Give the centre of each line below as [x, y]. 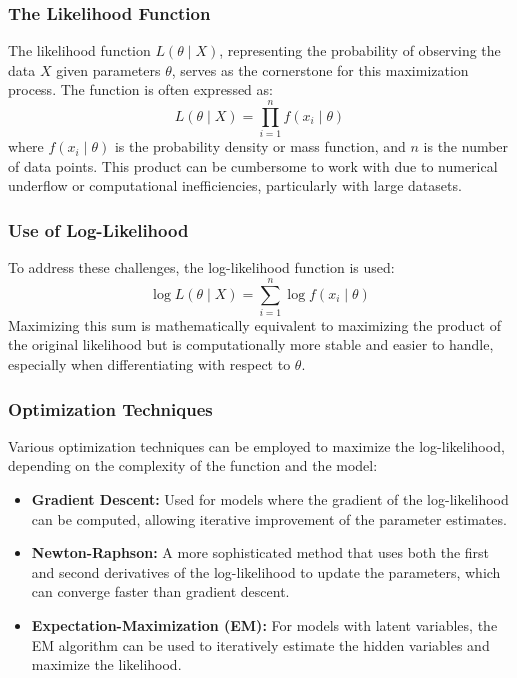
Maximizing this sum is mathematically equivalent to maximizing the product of [254, 324]
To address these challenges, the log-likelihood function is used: [201, 267]
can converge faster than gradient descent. [160, 591]
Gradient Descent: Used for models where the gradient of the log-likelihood [270, 499]
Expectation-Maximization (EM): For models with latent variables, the [264, 625]
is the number [466, 146]
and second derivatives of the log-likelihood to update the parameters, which [266, 571]
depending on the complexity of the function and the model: [193, 465]
